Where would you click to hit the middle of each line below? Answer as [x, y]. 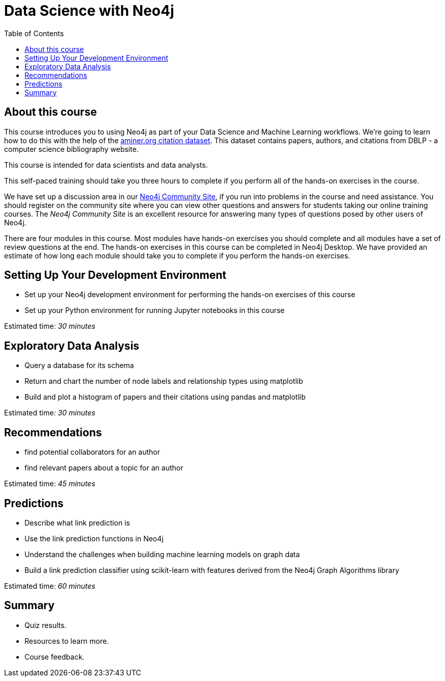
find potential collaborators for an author [93, 452]
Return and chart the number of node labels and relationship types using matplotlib [164, 381]
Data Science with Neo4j [89, 11]
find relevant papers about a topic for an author [104, 468]
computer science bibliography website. [71, 149]
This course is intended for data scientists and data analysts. [106, 165]
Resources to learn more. [67, 641]
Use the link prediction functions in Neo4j [94, 538]
